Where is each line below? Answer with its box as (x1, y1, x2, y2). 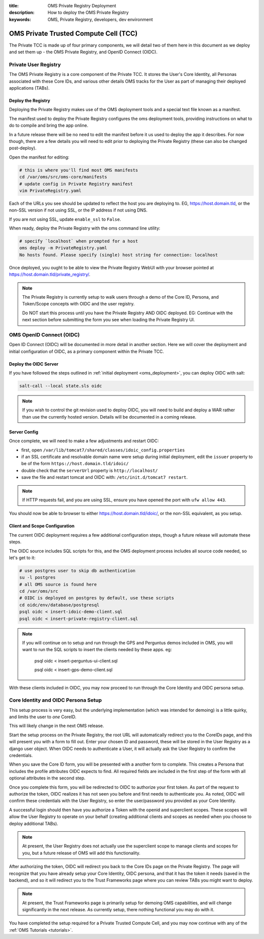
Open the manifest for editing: (9, 154, 69, 160)
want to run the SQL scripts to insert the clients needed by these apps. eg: (22, 647, 172, 653)
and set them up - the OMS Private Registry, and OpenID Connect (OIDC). (9, 49, 157, 55)
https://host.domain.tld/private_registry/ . (9, 272, 90, 278)
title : (9, 3, 19, 8)
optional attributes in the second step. (9, 775, 86, 781)
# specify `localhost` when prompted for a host (19, 238, 138, 244)
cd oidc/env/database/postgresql (19, 602, 100, 608)
